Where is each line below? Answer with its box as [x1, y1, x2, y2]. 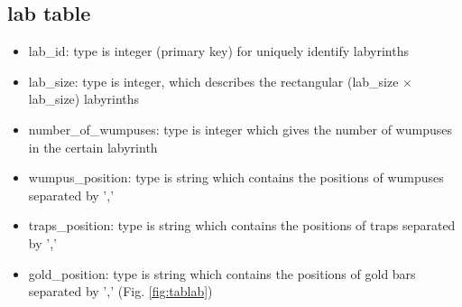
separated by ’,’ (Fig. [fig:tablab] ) [28, 282, 213, 301]
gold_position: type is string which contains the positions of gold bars [28, 264, 416, 283]
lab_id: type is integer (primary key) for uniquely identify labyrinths [28, 42, 409, 60]
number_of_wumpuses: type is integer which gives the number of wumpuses [28, 119, 452, 138]
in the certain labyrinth [28, 137, 158, 156]
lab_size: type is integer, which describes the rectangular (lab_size [28, 71, 399, 90]
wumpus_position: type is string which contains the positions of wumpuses [28, 168, 444, 187]
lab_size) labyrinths [28, 89, 140, 108]
